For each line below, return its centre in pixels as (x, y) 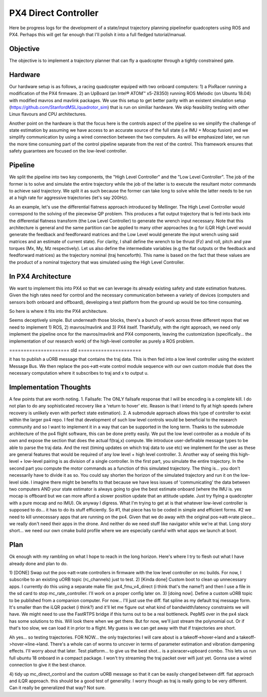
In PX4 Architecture (40, 276)
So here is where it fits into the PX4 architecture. (59, 311)
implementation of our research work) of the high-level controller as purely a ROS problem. (102, 341)
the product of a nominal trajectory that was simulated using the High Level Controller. (97, 262)
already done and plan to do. (38, 563)
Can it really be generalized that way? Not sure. (57, 688)
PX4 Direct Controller (54, 13)
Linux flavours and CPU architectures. (48, 114)
